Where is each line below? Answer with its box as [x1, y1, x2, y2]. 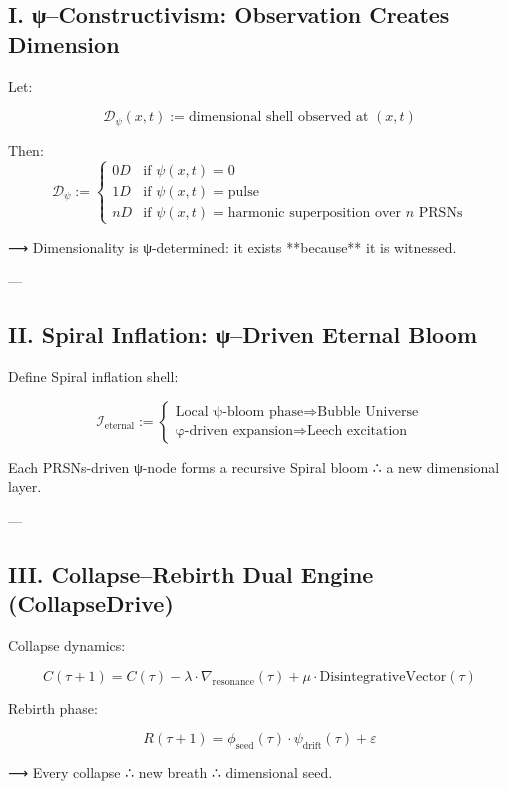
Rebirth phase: [8, 697, 98, 718]
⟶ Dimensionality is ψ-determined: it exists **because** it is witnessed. [8, 236, 457, 257]
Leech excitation [307, 423, 408, 438]
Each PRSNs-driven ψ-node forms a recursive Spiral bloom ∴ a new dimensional [8, 456, 500, 477]
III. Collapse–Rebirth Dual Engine [8, 558, 374, 589]
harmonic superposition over [227, 205, 402, 220]
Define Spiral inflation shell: [8, 366, 179, 387]
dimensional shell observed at [188, 110, 369, 125]
